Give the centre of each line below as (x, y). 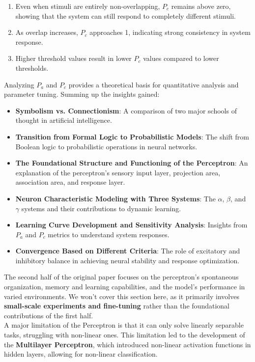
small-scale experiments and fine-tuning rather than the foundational (117, 306)
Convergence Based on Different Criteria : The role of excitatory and (128, 251)
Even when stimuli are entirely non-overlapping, (88, 6)
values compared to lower (181, 58)
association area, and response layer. (70, 182)
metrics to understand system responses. (109, 234)
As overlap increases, (47, 32)
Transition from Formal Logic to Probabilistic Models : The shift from (132, 136)
